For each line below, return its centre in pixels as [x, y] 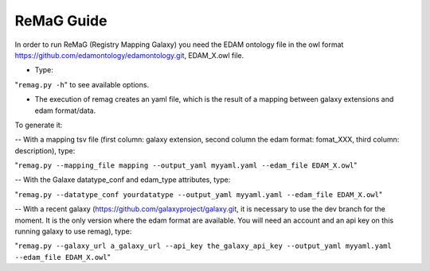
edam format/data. [65, 110]
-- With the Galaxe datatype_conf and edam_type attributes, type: [123, 180]
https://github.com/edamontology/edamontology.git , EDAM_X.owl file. [129, 55]
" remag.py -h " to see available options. [82, 84]
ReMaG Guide [61, 21]
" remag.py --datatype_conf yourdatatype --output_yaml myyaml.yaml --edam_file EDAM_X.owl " [198, 194]
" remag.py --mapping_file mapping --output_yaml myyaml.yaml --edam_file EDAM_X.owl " [186, 165]
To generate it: [39, 125]
